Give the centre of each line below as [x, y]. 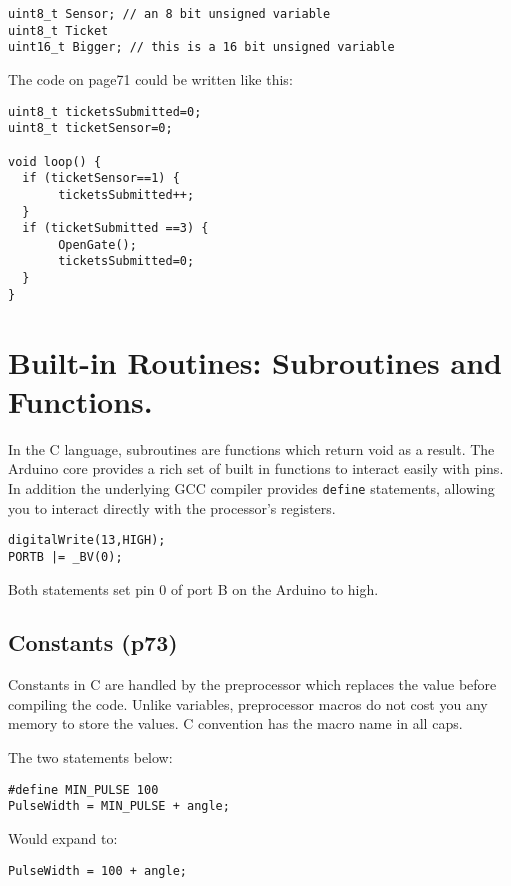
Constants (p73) [93, 642]
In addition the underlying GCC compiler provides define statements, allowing [251, 487]
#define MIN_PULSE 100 [83, 789]
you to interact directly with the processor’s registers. [172, 507]
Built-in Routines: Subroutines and [255, 361]
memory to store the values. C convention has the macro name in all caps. [235, 723]
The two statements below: [90, 757]
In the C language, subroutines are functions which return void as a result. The [251, 448]
